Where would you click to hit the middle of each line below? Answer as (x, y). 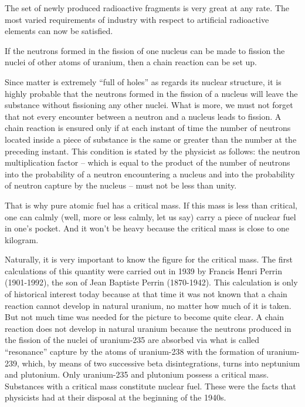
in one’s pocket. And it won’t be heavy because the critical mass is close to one (147, 228)
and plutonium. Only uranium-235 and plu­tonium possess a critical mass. (137, 374)
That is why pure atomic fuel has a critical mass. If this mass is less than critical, (151, 205)
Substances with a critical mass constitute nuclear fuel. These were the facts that (150, 386)
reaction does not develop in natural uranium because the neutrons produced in (148, 328)
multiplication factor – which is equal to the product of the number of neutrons (148, 162)
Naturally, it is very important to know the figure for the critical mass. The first (149, 259)
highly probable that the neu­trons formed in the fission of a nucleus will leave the (151, 93)
